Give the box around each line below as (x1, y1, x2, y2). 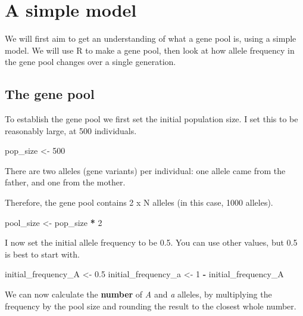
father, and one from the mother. (5, 176, 126, 188)
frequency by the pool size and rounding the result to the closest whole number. (5, 299, 296, 312)
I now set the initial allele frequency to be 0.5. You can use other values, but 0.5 (5, 236, 298, 249)
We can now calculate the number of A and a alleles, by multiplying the (5, 288, 272, 300)
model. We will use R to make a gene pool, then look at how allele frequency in (5, 44, 295, 56)
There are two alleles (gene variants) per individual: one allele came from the (5, 164, 286, 176)
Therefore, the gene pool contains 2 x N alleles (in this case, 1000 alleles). (5, 196, 273, 209)
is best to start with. (5, 247, 80, 260)
